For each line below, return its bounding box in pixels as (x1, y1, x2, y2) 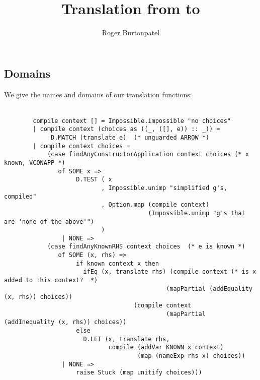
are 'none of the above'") (4, 218, 94, 225)
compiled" (4, 193, 37, 200)
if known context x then (76, 260, 159, 267)
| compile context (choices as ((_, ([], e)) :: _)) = (33, 125, 220, 133)
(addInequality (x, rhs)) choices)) (4, 319, 127, 326)
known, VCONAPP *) (4, 159, 65, 166)
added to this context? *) (4, 277, 98, 284)
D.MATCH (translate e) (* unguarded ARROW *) (51, 134, 210, 141)
